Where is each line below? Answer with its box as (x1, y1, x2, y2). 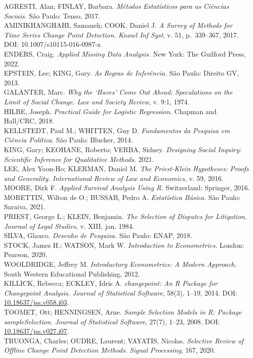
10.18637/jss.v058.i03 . (4, 297, 69, 307)
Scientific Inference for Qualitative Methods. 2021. (4, 154, 154, 164)
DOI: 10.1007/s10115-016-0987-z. (4, 39, 103, 49)
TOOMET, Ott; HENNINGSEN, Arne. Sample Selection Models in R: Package (4, 307, 242, 317)
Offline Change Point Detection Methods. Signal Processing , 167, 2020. (4, 345, 215, 355)
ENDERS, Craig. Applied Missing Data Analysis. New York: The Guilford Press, (4, 48, 246, 59)
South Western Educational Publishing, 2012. (4, 268, 140, 278)
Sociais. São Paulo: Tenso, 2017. (4, 10, 100, 20)
